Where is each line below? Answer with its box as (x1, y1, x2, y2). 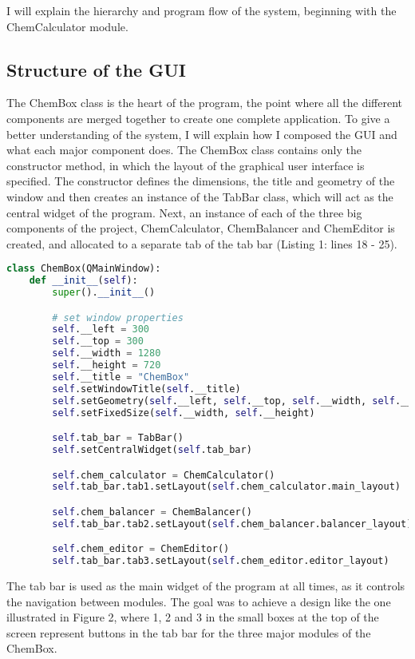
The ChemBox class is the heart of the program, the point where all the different (6, 94, 403, 111)
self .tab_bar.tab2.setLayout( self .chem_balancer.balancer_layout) (52, 518, 413, 530)
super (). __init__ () (52, 287, 156, 299)
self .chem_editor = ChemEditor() (52, 543, 230, 555)
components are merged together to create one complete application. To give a (6, 109, 390, 126)
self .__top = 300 (52, 335, 144, 347)
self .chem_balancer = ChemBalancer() (52, 506, 252, 518)
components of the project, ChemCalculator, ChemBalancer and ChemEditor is (6, 220, 395, 236)
